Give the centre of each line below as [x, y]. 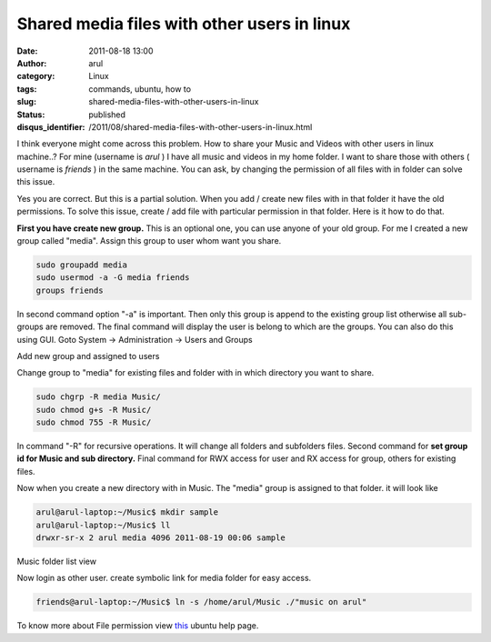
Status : [31, 115]
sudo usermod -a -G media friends [113, 278]
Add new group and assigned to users [88, 356]
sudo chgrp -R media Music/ [98, 397]
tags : [27, 89]
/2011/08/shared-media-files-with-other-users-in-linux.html [200, 126]
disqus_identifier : [51, 126]
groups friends [70, 290]
